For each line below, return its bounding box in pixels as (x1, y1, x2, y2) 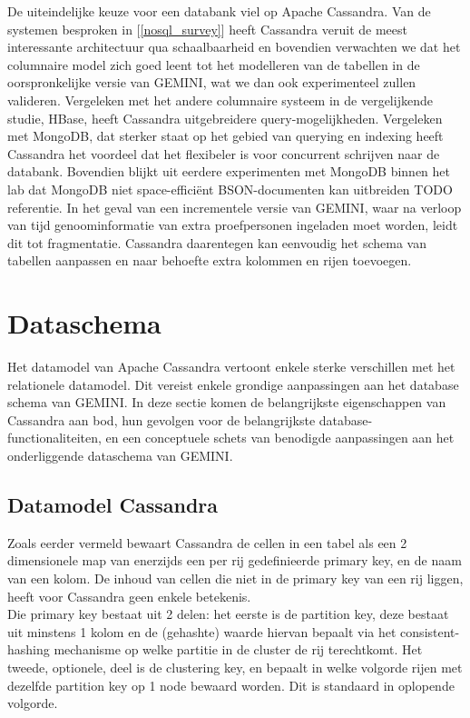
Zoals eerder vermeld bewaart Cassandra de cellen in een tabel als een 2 (7, 533, 407, 552)
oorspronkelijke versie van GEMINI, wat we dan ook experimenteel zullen (7, 73, 416, 92)
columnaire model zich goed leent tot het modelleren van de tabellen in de (7, 55, 420, 74)
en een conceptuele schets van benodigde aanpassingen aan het (105, 428, 455, 447)
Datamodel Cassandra (7, 490, 219, 518)
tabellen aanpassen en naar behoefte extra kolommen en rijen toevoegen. (7, 251, 412, 270)
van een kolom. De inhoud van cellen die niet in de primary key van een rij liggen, (7, 568, 464, 587)
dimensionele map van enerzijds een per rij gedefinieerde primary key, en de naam (7, 551, 462, 570)
